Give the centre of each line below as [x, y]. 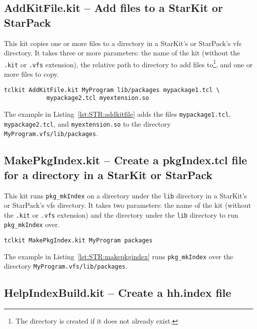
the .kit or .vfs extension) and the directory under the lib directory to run [121, 214]
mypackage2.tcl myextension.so [98, 98]
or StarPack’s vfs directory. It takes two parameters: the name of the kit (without [128, 205]
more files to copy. [31, 74]
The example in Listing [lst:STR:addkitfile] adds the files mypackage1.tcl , [117, 114]
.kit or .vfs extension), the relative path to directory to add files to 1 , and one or [128, 63]
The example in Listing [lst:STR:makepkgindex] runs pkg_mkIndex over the [119, 256]
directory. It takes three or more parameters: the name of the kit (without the [122, 53]
